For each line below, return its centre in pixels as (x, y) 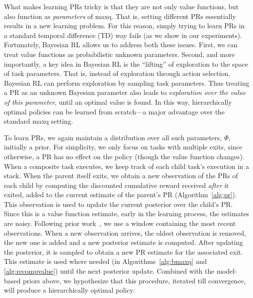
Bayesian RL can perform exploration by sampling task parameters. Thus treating (127, 83)
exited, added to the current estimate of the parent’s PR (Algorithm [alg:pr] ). (120, 195)
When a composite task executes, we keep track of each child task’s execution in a (126, 166)
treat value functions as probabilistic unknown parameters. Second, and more (119, 54)
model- (227, 271)
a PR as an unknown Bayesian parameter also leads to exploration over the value (125, 92)
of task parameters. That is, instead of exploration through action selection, (117, 73)
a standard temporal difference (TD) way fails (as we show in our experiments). (123, 35)
